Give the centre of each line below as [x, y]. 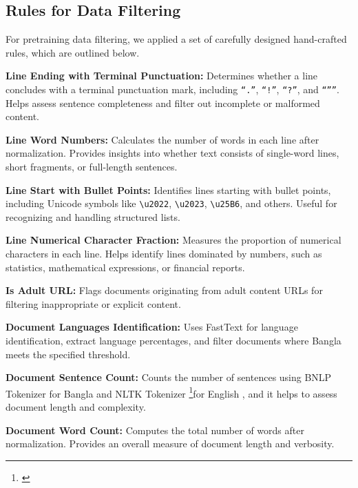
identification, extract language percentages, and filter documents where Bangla [173, 341]
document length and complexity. [76, 407]
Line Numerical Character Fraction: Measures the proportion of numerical [173, 240]
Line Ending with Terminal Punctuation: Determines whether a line [162, 76]
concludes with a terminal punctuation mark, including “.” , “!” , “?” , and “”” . [172, 89]
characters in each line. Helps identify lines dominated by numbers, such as [164, 254]
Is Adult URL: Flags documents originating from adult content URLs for [164, 290]
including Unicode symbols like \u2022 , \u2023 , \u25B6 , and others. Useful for [171, 203]
